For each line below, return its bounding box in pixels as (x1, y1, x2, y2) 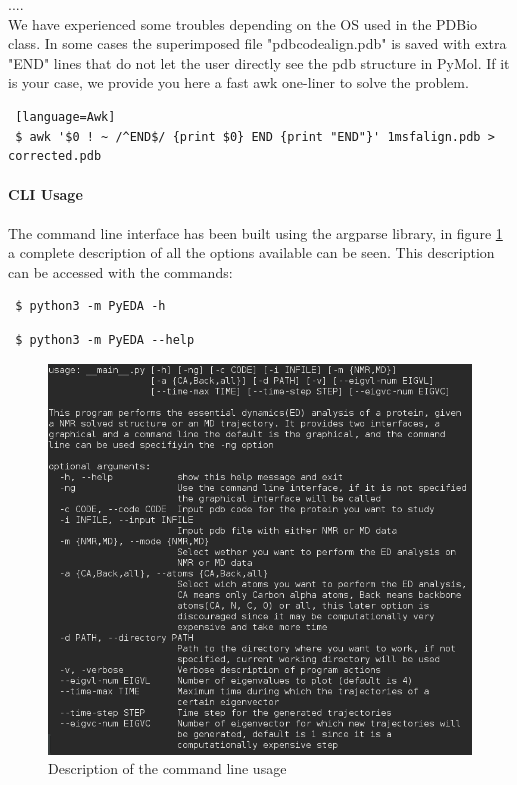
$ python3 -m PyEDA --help (15, 332, 195, 347)
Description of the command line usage (48, 758, 287, 779)
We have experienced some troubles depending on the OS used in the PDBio (8, 13, 478, 34)
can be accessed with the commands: (8, 261, 233, 282)
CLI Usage (8, 184, 83, 205)
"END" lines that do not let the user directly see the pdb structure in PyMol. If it (8, 52, 510, 73)
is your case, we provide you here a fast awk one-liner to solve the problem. (8, 72, 469, 93)
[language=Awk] (15, 109, 116, 124)
